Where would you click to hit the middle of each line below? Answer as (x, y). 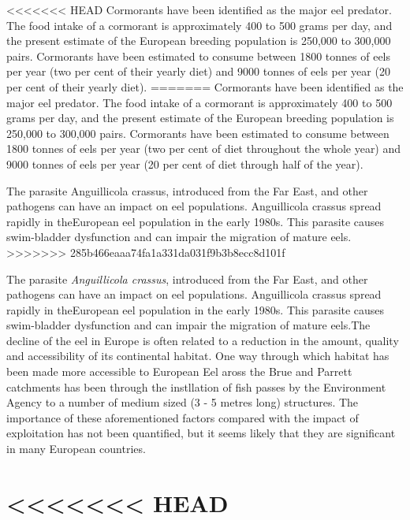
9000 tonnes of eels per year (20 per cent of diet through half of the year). (185, 163)
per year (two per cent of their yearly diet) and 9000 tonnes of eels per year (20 (198, 71)
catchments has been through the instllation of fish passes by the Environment (196, 386)
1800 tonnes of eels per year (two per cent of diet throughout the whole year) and (204, 149)
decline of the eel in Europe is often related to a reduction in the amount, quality (203, 340)
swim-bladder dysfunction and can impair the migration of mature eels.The (188, 325)
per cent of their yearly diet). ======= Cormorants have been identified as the (205, 86)
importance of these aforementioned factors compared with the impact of (183, 417)
